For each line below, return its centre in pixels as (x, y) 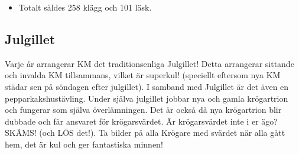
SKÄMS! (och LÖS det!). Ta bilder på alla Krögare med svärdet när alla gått (145, 133)
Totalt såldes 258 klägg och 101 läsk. (85, 7)
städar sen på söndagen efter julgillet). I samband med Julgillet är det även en (147, 86)
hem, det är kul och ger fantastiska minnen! (84, 144)
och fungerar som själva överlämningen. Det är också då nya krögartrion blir (143, 110)
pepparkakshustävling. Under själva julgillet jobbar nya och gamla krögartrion (147, 98)
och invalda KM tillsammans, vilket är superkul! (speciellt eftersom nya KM (143, 75)
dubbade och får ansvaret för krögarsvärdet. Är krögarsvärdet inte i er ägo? (141, 121)
